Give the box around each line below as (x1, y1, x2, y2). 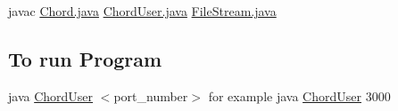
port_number (113, 86, 188, 105)
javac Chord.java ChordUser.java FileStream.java (8, 2, 277, 20)
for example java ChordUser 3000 (208, 86, 391, 105)
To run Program (8, 44, 162, 72)
